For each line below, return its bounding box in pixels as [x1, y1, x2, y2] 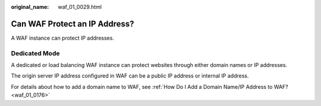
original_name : [11, 4, 49, 10]
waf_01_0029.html [58, 4, 102, 10]
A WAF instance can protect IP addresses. [11, 34, 114, 41]
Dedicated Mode [11, 49, 60, 57]
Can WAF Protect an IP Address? [11, 18, 134, 29]
